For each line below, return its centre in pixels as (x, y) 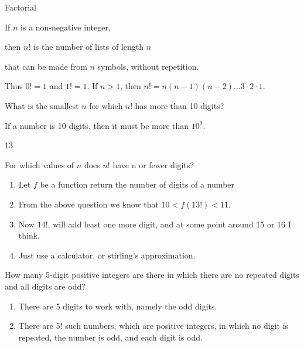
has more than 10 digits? (180, 105)
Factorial (21, 7)
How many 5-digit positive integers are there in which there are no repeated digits (152, 275)
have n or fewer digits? (153, 164)
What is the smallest (42, 105)
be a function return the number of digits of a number (137, 184)
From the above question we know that (88, 204)
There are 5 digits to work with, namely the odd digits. (118, 306)
